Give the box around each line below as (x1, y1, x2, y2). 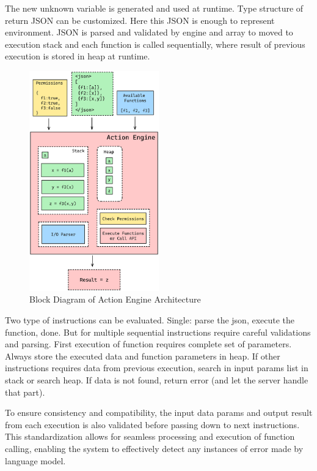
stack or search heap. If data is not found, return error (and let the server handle (5, 373, 308, 386)
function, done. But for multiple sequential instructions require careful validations (5, 325, 311, 338)
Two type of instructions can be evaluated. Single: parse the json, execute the (5, 313, 295, 326)
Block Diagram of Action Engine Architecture (29, 293, 201, 306)
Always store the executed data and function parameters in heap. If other (5, 349, 280, 362)
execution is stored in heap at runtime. (5, 50, 150, 62)
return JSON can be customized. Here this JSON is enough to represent (5, 13, 275, 26)
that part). (5, 385, 45, 398)
